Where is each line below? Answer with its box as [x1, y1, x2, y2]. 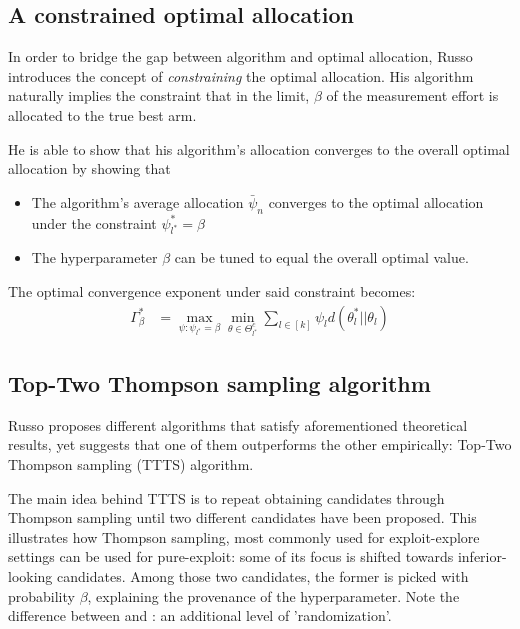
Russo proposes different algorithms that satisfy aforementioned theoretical [8, 414, 468, 435]
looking [8, 565, 53, 586]
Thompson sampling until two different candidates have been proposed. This [8, 507, 477, 528]
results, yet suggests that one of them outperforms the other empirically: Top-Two [8, 434, 512, 455]
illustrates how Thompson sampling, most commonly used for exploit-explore [8, 526, 480, 547]
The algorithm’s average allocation [31, 191, 244, 212]
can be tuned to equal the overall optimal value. [174, 247, 469, 268]
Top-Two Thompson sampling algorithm [8, 368, 431, 398]
